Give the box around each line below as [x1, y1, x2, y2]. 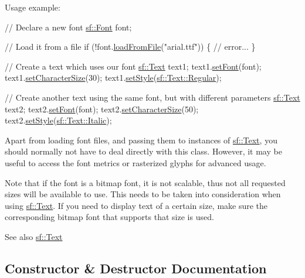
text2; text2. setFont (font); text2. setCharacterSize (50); [5, 102, 199, 115]
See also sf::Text [5, 230, 63, 242]
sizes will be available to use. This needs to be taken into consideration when [5, 188, 281, 200]
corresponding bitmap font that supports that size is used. [5, 211, 214, 223]
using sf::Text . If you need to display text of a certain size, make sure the [5, 199, 268, 211]
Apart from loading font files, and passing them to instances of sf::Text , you [5, 133, 277, 146]
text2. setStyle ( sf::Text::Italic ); [5, 114, 112, 126]
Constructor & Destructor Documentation [5, 259, 267, 277]
